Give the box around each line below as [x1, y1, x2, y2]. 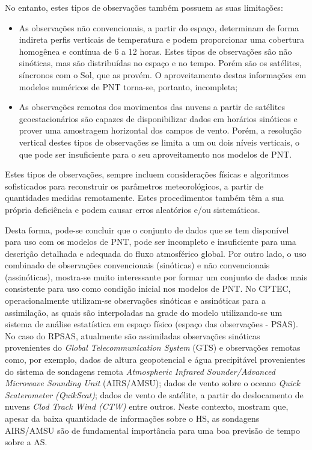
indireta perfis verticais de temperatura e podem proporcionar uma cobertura [19, 33, 305, 46]
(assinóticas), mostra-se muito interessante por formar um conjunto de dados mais [5, 270, 307, 283]
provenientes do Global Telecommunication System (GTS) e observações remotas [5, 341, 301, 354]
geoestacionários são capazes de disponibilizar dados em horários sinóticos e [19, 112, 298, 125]
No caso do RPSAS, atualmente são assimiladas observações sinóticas [5, 329, 260, 342]
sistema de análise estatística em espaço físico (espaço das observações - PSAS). [5, 318, 298, 330]
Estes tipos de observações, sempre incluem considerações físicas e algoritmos [5, 168, 289, 180]
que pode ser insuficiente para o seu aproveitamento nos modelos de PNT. [19, 147, 292, 160]
